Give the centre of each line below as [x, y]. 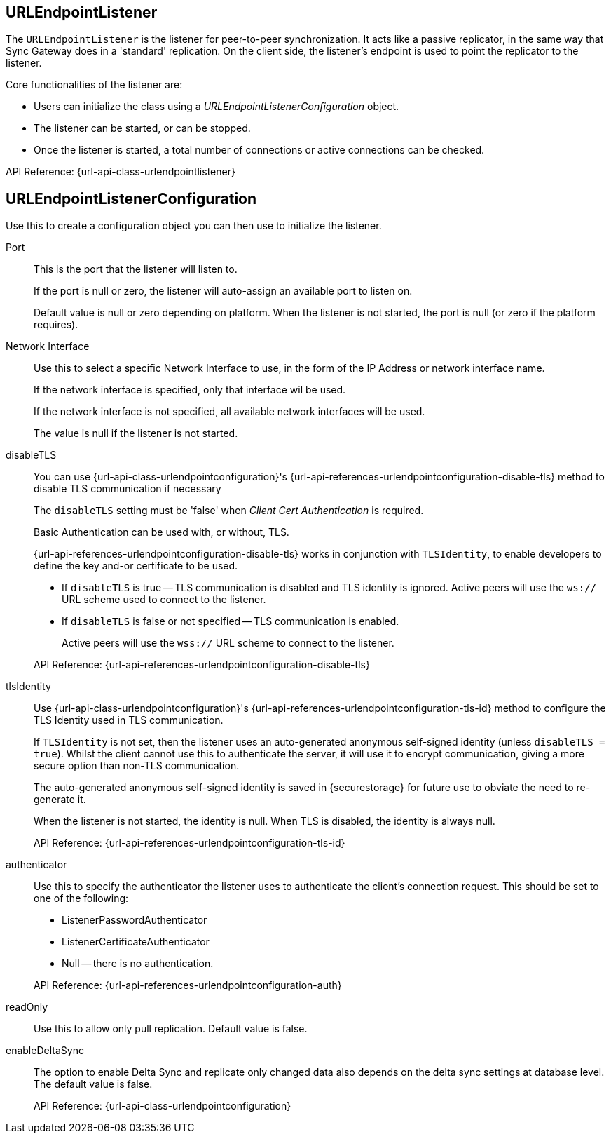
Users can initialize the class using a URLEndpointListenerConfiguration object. [217, 107]
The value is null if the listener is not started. [136, 433]
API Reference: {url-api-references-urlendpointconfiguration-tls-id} [190, 843]
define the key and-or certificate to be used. [136, 566]
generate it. [60, 800]
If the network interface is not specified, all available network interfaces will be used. [229, 412]
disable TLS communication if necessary [128, 489]
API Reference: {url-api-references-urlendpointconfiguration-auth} [188, 985]
